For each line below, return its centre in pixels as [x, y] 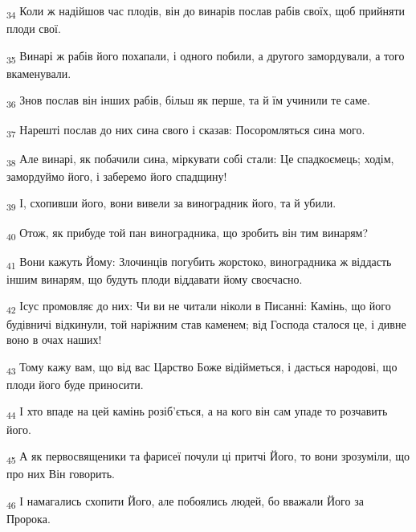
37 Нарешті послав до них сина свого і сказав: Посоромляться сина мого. [186, 130]
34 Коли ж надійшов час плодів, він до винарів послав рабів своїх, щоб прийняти [206, 12]
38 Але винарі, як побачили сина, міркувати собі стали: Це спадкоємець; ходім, [200, 159]
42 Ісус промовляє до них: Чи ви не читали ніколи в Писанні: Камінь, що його [199, 307]
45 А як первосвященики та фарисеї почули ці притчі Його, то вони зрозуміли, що [208, 457]
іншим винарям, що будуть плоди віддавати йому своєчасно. [155, 278]
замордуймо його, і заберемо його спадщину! [117, 176]
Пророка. [29, 518]
